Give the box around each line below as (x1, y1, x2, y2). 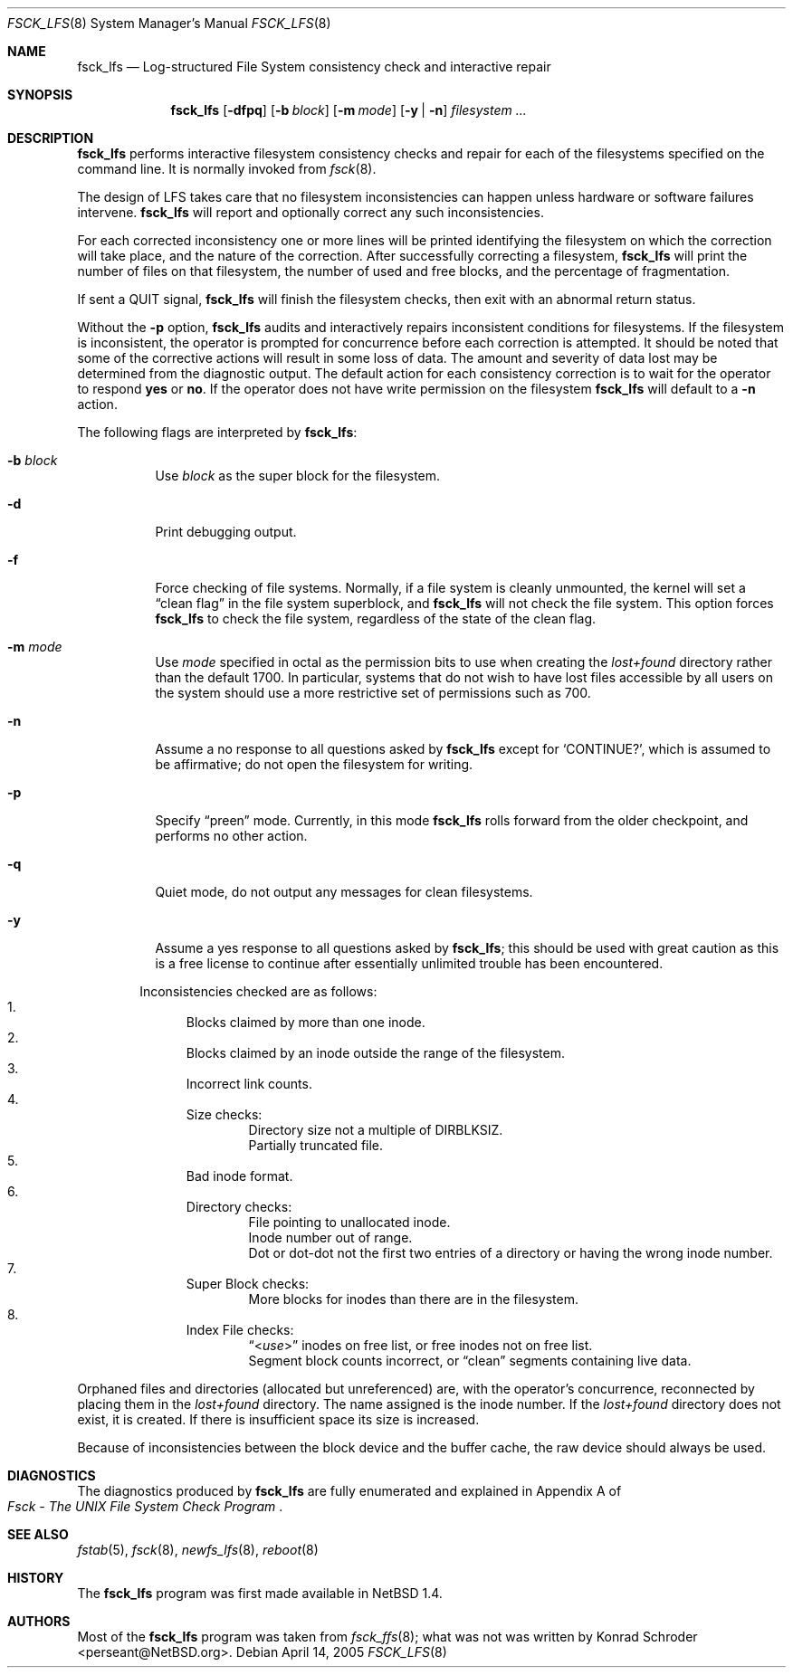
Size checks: (186, 1107, 263, 1122)
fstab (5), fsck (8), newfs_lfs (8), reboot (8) (77, 1542, 319, 1557)
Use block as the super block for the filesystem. (155, 468, 441, 483)
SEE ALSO (7, 1527, 69, 1542)
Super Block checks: (186, 1276, 310, 1291)
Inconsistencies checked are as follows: (139, 984, 377, 999)
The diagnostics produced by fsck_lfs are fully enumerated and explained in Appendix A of (77, 1483, 622, 1499)
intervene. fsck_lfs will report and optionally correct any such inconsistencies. (77, 205, 544, 220)
